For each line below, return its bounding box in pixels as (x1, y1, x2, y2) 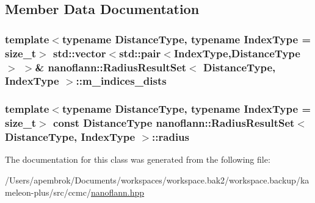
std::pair (119, 45, 161, 60)
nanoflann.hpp (90, 185, 145, 198)
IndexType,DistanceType (173, 45, 300, 60)
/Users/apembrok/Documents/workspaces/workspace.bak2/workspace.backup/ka (5, 174, 310, 187)
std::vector (53, 45, 106, 60)
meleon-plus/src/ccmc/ (5, 185, 91, 198)
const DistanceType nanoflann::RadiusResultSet (53, 115, 295, 130)
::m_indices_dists (76, 73, 167, 88)
